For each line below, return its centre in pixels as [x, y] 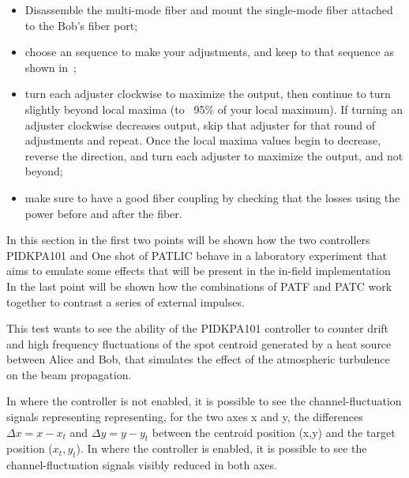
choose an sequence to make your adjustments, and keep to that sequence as [209, 52]
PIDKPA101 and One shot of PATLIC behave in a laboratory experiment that [197, 255]
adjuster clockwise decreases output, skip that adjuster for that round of [200, 124]
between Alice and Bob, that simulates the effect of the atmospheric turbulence [198, 359]
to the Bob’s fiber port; [81, 25]
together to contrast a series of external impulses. [126, 301]
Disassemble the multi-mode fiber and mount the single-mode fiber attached [209, 9]
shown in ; [51, 67]
